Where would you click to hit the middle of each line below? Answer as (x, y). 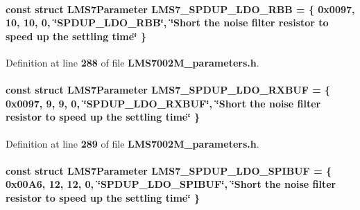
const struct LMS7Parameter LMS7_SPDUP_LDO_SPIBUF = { (169, 170)
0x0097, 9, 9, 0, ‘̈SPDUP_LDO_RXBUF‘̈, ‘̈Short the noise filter (163, 103)
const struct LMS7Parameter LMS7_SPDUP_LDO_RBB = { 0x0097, (180, 9)
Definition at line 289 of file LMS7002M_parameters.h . (132, 143)
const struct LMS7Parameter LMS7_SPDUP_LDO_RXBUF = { (168, 90)
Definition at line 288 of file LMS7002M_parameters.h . (132, 62)
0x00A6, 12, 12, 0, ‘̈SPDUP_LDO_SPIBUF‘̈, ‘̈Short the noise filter (171, 184)
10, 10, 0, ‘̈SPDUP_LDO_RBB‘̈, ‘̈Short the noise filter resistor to (167, 23)
